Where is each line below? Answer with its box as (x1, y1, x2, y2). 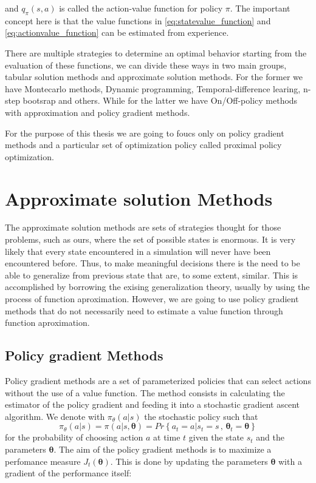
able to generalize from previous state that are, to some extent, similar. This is (5, 268, 298, 281)
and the (256, 431, 284, 444)
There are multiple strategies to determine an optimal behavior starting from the (5, 46, 307, 59)
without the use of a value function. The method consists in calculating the (5, 386, 285, 399)
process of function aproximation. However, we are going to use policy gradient (5, 292, 299, 305)
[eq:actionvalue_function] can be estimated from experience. (5, 26, 229, 39)
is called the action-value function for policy (59, 2, 223, 14)
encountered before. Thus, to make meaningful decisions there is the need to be (5, 257, 300, 269)
